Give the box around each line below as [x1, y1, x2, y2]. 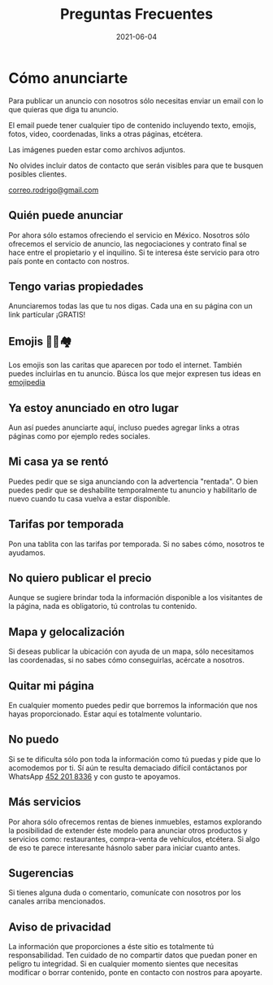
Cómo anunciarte [8, 68, 128, 87]
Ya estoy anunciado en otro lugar [8, 401, 179, 415]
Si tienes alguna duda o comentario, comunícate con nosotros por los [8, 888, 241, 898]
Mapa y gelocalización [8, 624, 125, 639]
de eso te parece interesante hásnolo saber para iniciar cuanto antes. [8, 843, 241, 852]
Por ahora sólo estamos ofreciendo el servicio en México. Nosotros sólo [8, 230, 250, 240]
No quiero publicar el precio [8, 571, 152, 584]
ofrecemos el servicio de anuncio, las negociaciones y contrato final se [8, 239, 247, 248]
